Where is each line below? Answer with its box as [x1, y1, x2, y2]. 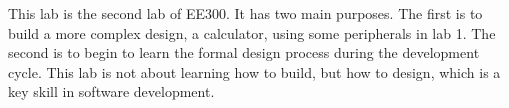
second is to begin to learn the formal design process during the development [8, 42, 480, 63]
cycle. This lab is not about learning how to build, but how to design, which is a [8, 61, 501, 82]
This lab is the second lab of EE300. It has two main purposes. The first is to [8, 3, 483, 23]
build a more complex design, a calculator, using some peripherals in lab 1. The [8, 22, 496, 43]
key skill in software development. [8, 81, 215, 102]
